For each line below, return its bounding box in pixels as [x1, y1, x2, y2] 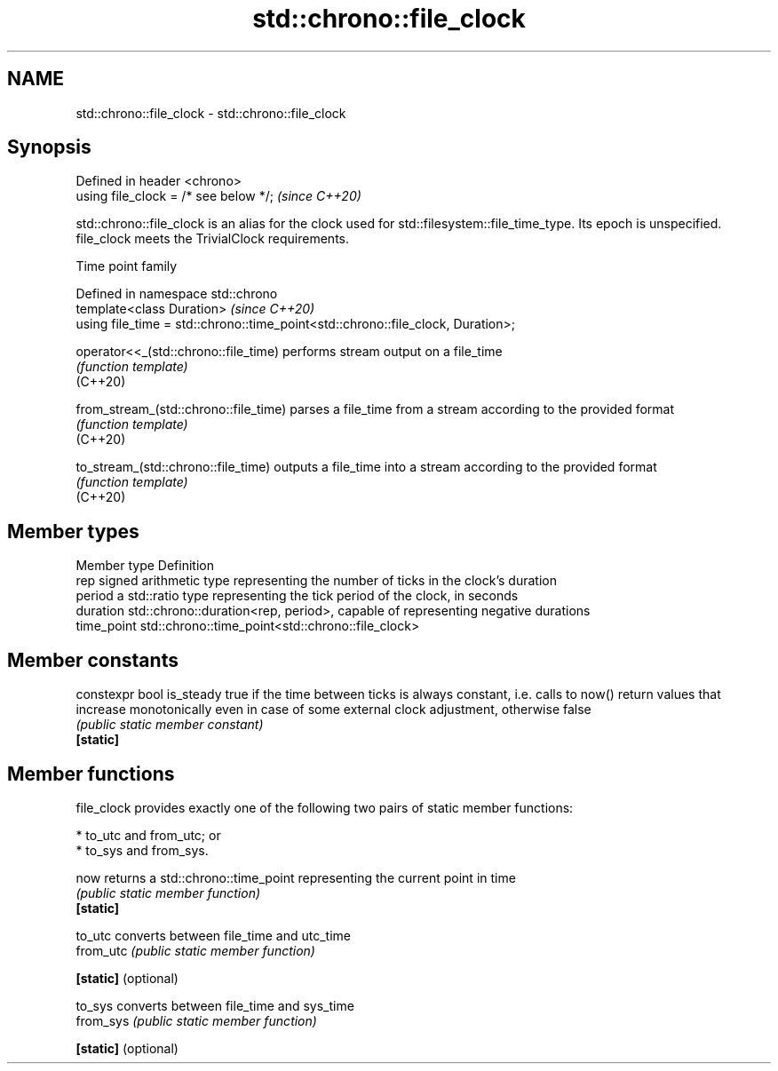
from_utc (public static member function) [75, 942, 315, 958]
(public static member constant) [75, 717, 264, 733]
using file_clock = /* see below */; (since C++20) [75, 188, 361, 204]
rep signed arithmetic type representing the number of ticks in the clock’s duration [75, 573, 557, 589]
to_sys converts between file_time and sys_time [75, 997, 354, 1013]
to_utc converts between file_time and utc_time [75, 927, 351, 943]
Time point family [75, 258, 178, 274]
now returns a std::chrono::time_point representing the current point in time [75, 869, 516, 885]
